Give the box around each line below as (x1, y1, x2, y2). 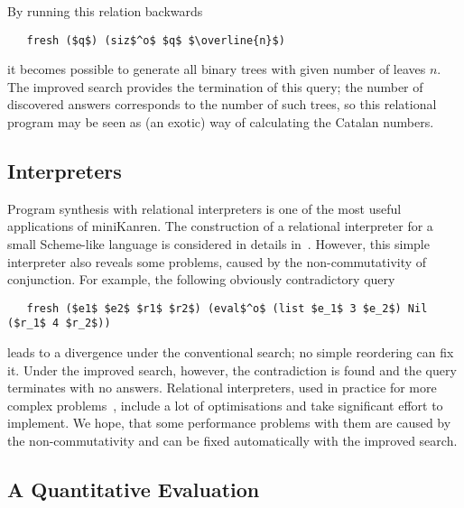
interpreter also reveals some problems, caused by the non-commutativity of (7, 252, 427, 271)
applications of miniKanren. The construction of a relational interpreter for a (7, 217, 433, 236)
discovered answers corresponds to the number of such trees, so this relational (7, 95, 437, 114)
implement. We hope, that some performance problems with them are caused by (7, 413, 451, 432)
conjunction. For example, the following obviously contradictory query (7, 270, 395, 289)
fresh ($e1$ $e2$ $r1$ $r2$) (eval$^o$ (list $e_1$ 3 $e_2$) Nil (26, 301, 428, 315)
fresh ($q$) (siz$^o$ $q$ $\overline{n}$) (26, 33, 285, 47)
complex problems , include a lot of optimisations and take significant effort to (7, 395, 443, 414)
